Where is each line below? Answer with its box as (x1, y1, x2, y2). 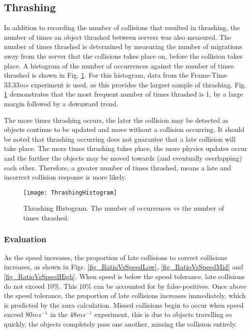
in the (50, 309, 68, 319)
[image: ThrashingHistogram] (23, 189, 117, 196)
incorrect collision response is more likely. (4, 172, 126, 182)
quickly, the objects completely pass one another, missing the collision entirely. (4, 318, 237, 329)
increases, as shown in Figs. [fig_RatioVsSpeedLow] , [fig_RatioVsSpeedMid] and (4, 262, 243, 272)
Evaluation (4, 233, 47, 245)
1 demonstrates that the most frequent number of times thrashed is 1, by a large (4, 89, 243, 99)
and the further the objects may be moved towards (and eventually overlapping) (4, 152, 242, 163)
